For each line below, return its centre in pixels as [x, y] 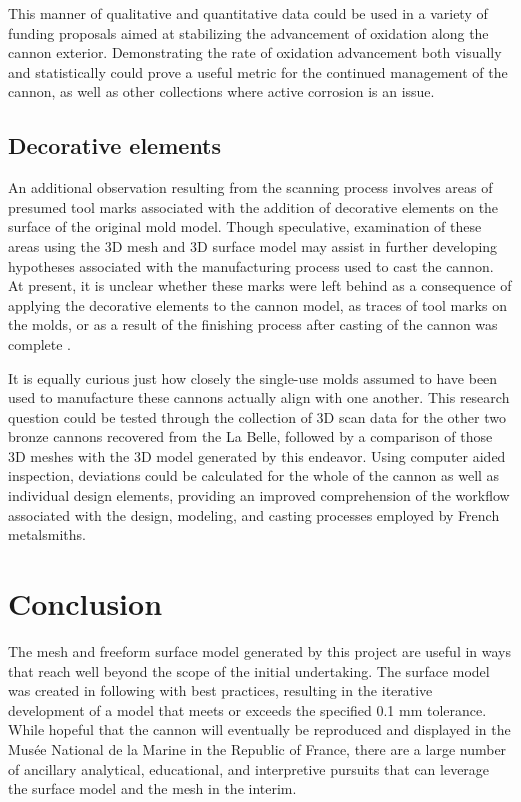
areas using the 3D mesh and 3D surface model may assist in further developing [253, 245]
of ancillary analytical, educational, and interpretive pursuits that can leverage [249, 768]
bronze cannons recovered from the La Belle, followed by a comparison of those [250, 436]
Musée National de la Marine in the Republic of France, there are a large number [257, 748]
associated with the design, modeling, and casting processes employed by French [254, 514]
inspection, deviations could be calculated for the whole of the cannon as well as [254, 475]
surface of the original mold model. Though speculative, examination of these [245, 226]
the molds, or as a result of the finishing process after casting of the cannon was [253, 324]
